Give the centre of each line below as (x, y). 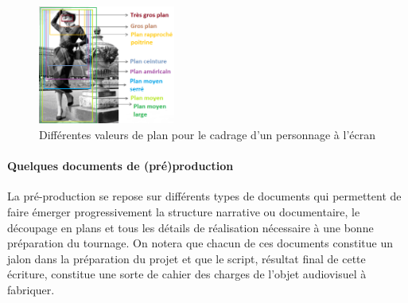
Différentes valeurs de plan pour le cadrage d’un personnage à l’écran (207, 135)
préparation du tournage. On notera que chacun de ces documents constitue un (200, 243)
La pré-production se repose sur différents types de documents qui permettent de (204, 196)
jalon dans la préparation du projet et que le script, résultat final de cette (187, 258)
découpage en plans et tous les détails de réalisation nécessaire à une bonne (190, 227)
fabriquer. (31, 289)
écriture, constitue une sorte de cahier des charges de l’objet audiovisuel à (187, 274)
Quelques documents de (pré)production (120, 166)
